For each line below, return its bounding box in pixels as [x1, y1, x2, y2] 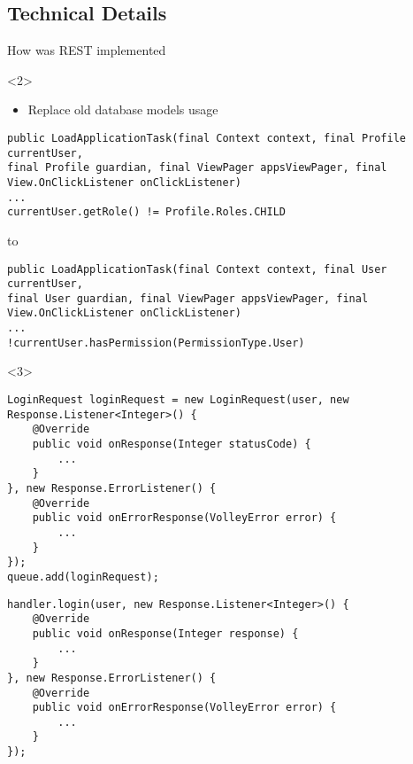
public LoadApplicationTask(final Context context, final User [7, 262, 387, 276]
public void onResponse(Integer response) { [32, 627, 299, 640]
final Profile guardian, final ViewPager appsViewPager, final [7, 161, 387, 175]
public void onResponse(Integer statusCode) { [32, 438, 311, 451]
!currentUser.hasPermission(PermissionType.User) [7, 336, 305, 349]
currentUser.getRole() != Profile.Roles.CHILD [7, 206, 286, 219]
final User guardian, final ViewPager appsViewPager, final [7, 292, 369, 305]
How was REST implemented [7, 41, 166, 59]
